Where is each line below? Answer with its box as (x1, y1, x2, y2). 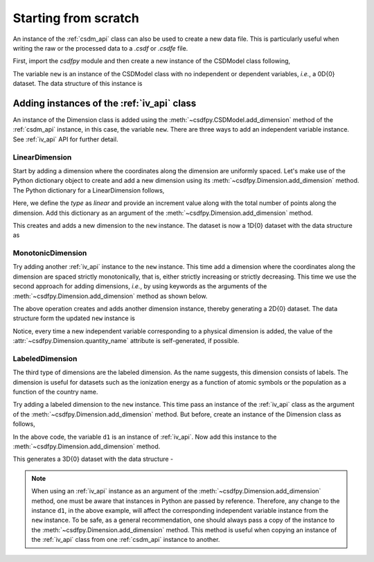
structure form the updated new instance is (12, 314, 135, 322)
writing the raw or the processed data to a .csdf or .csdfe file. (12, 44, 188, 52)
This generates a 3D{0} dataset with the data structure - (12, 455, 173, 464)
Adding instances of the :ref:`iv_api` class (12, 97, 197, 109)
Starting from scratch (12, 10, 140, 26)
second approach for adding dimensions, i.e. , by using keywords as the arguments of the (12, 282, 267, 290)
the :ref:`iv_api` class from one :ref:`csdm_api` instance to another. (31, 536, 220, 544)
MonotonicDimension (12, 248, 87, 258)
